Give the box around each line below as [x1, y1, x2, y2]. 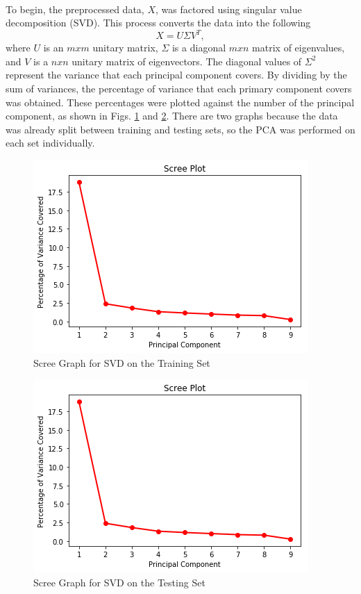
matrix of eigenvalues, [252, 40, 345, 55]
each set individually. [6, 135, 95, 150]
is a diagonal [171, 40, 226, 55]
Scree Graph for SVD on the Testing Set [33, 575, 205, 589]
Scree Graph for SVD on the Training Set [33, 355, 210, 370]
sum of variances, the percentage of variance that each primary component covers [6, 81, 352, 96]
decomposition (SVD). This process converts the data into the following [6, 15, 311, 30]
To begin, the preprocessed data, [6, 1, 144, 16]
